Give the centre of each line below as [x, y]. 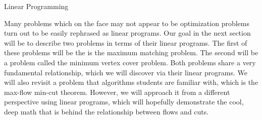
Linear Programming [36, 6]
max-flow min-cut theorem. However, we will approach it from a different [117, 92]
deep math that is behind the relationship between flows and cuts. [107, 111]
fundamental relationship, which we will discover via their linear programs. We [126, 72]
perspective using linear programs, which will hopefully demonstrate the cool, [124, 102]
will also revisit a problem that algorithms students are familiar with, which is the [131, 82]
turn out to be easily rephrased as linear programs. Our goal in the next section [127, 33]
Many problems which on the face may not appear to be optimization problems [127, 23]
